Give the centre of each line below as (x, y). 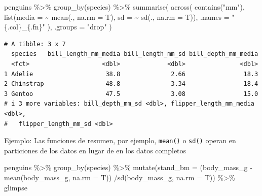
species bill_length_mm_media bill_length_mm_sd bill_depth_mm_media (135, 54)
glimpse (16, 187)
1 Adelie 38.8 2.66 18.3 (131, 74)
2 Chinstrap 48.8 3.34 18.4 (131, 84)
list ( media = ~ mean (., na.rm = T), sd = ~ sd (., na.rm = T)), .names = (117, 17)
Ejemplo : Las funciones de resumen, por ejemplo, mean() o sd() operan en (120, 140)
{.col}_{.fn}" (25, 27)
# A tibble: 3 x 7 (35, 44)
